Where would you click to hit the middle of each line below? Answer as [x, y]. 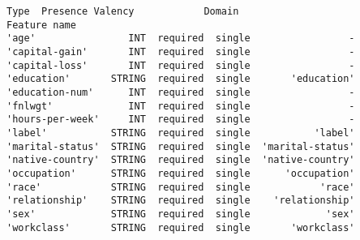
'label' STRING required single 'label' [181, 133]
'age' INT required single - [181, 39]
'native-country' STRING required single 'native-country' [181, 160]
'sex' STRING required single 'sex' [181, 214]
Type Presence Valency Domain [123, 11]
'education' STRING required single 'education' [181, 79]
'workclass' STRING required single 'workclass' [181, 227]
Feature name [41, 25]
